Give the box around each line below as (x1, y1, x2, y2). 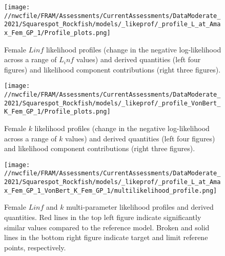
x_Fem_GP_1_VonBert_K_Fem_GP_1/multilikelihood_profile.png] (4, 187, 217, 194)
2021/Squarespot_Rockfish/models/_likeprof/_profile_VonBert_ (4, 99, 221, 107)
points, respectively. (4, 242, 66, 252)
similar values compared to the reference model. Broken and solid (4, 222, 210, 232)
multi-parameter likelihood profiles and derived (66, 202, 214, 212)
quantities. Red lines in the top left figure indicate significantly (4, 212, 201, 223)
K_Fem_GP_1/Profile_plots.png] (4, 108, 111, 116)
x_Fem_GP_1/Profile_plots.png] (4, 29, 111, 36)
